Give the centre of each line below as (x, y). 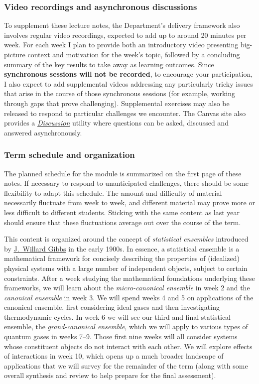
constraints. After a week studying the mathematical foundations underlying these (129, 278)
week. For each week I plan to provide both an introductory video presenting (121, 45)
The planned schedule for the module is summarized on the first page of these (123, 173)
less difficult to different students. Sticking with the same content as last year (122, 212)
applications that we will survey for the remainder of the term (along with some (126, 365)
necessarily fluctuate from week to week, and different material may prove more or (129, 202)
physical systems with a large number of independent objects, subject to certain (126, 268)
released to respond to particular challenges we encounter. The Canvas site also (125, 113)
